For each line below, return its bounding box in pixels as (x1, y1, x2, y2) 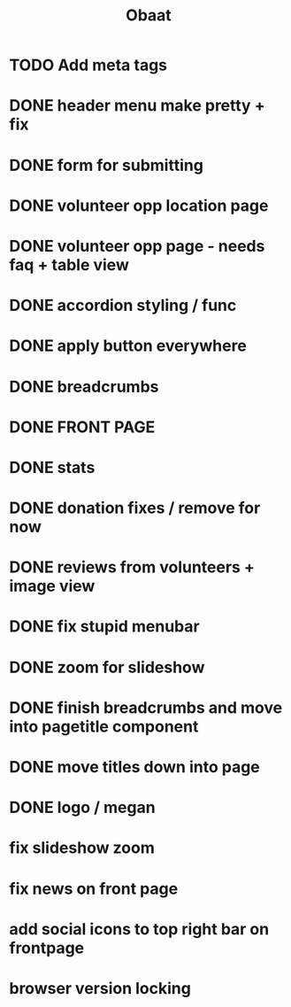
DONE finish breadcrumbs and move (9, 697, 283, 717)
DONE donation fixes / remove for (9, 498, 261, 518)
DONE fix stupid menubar (9, 616, 201, 637)
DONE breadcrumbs (9, 376, 159, 397)
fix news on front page (9, 879, 179, 899)
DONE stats (9, 457, 96, 477)
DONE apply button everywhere (9, 336, 248, 356)
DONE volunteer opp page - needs (9, 236, 265, 256)
